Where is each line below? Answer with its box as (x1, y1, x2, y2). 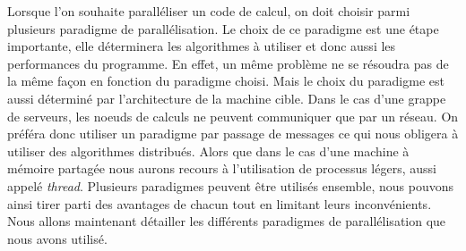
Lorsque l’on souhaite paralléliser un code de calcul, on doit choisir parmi (7, 2, 410, 20)
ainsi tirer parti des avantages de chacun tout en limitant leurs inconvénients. (7, 194, 432, 213)
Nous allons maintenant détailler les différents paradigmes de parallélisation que (7, 212, 446, 230)
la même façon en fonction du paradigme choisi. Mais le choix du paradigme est (7, 71, 444, 90)
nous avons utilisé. (7, 229, 108, 247)
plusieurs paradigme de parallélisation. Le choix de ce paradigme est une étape (7, 19, 439, 38)
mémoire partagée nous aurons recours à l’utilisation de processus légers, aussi (7, 159, 436, 178)
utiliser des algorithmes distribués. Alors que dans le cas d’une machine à (7, 141, 410, 160)
